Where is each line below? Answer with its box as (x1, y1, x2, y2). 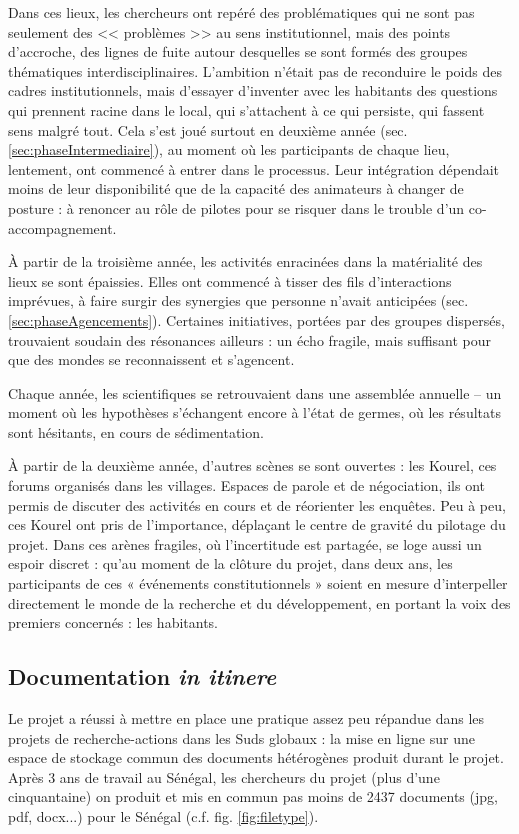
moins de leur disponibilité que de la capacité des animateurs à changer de (8, 178, 464, 199)
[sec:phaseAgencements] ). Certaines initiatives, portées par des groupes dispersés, (8, 309, 505, 330)
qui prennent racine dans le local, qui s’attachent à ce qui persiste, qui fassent (8, 99, 485, 120)
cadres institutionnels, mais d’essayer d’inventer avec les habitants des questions (8, 80, 498, 101)
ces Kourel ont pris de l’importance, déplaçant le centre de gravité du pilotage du (8, 514, 506, 535)
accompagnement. (8, 217, 117, 238)
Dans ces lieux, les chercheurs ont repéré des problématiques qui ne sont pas (8, 2, 475, 22)
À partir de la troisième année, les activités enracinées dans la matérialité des (8, 251, 483, 272)
